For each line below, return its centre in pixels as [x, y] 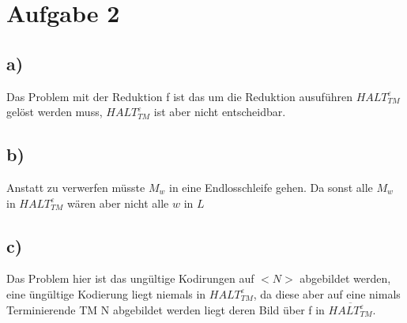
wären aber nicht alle [118, 203]
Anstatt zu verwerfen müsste [76, 187]
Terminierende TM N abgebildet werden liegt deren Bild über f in [166, 309]
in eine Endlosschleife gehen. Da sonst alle [271, 187]
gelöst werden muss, [55, 112]
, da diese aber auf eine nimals [327, 293]
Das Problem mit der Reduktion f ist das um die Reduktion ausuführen [179, 96]
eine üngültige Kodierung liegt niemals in [106, 293]
